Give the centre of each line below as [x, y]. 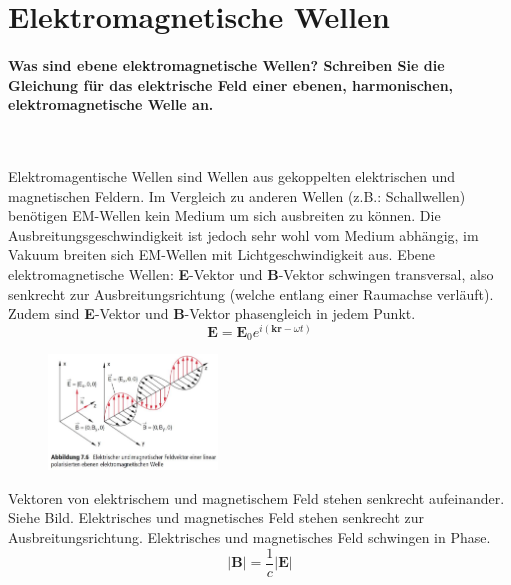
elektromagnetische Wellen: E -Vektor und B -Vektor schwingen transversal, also [251, 273]
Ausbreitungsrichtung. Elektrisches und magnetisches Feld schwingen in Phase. [249, 537]
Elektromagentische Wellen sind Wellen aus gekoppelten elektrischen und [232, 175]
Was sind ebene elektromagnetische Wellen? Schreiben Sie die [226, 64]
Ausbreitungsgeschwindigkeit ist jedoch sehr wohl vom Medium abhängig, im [243, 234]
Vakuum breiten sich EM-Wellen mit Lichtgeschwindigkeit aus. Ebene [222, 254]
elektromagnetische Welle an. [111, 104]
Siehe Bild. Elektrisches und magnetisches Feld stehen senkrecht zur [216, 517]
